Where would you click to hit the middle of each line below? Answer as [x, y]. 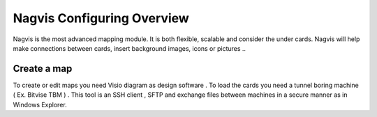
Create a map [43, 69]
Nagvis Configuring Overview [101, 18]
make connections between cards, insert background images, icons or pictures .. [130, 48]
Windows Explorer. [40, 104]
